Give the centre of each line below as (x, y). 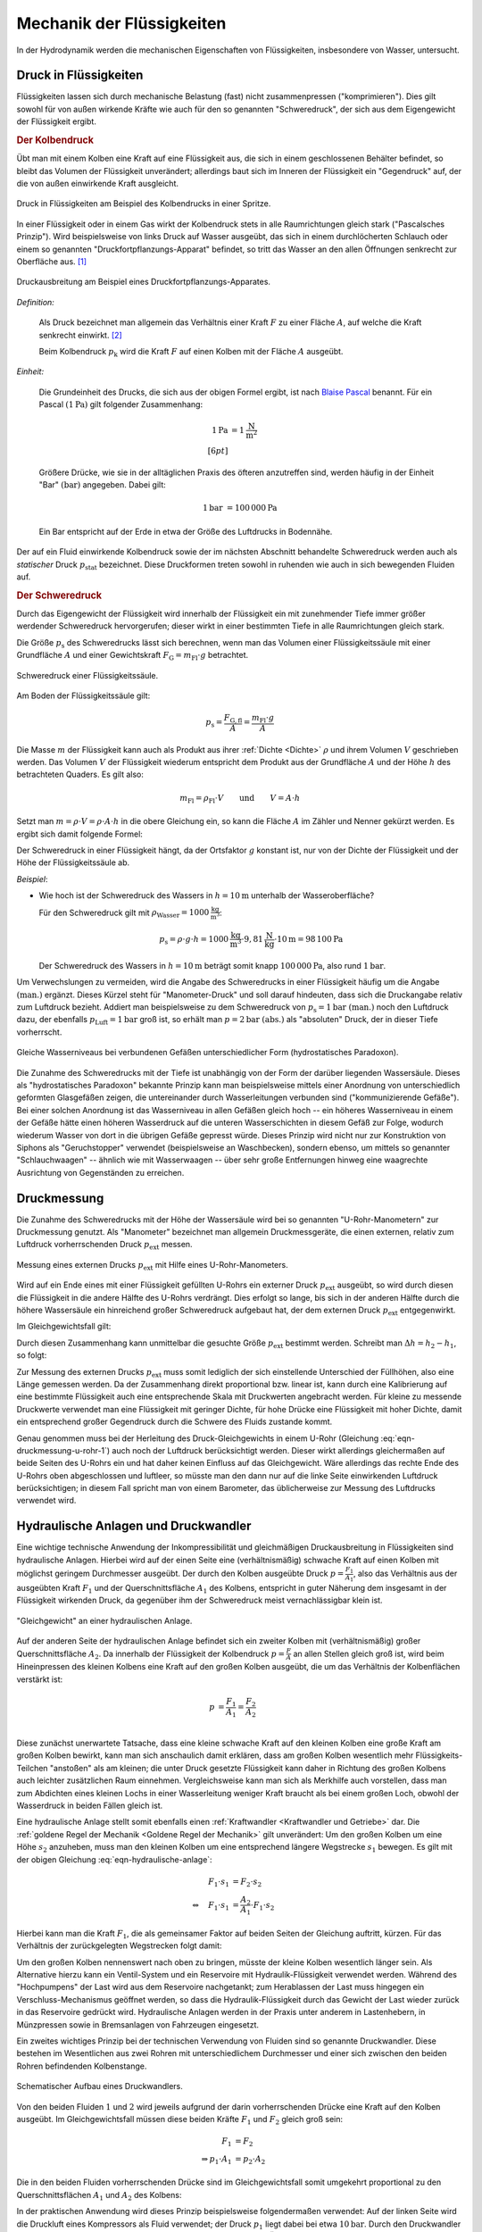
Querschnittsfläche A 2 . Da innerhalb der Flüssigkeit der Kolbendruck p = (151, 1654)
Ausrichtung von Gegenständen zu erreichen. (100, 1172)
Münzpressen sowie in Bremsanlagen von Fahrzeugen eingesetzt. (137, 2024)
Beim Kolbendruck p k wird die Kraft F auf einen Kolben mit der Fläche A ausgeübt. (191, 352)
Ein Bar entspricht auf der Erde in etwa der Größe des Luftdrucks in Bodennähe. (186, 531)
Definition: (36, 302)
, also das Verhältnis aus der (405, 1574)
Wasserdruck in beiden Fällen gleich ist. (90, 1806)
